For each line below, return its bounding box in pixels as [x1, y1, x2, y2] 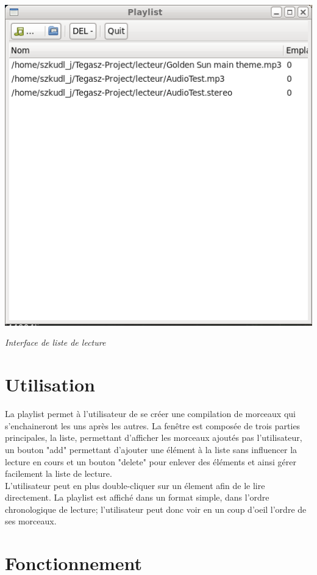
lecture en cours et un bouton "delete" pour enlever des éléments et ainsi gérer [5, 455, 297, 468]
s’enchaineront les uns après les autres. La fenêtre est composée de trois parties [5, 419, 301, 432]
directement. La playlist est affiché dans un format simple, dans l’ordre [5, 491, 269, 504]
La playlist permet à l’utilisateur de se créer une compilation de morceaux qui [5, 407, 296, 420]
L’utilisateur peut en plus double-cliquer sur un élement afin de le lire [5, 479, 265, 491]
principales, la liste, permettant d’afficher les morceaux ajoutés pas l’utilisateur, [5, 431, 302, 444]
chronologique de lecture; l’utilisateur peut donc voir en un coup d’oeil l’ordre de [5, 502, 307, 515]
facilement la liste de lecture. [5, 467, 112, 480]
